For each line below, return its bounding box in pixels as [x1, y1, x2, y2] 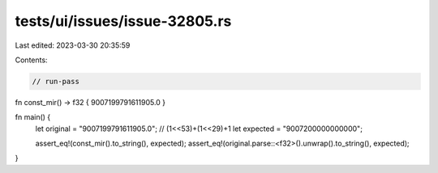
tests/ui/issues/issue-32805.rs [15, 12, 232, 30]
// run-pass [32, 77, 80, 86]
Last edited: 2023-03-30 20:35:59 [15, 40, 131, 50]
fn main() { [15, 112, 51, 122]
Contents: [15, 55, 48, 65]
